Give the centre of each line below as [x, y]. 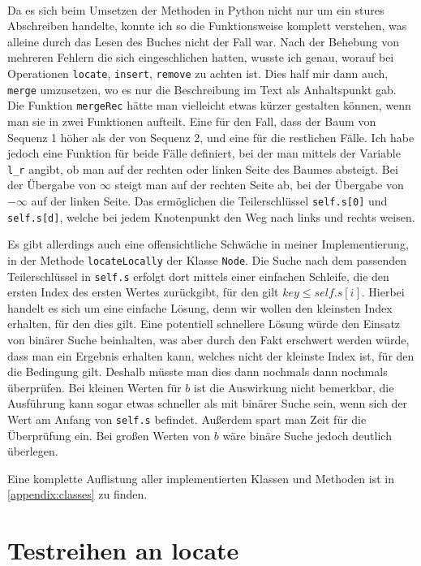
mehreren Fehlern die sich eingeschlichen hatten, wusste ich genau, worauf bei [201, 57]
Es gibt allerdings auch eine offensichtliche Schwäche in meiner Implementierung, [208, 244]
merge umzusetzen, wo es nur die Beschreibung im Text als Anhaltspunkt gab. [202, 89]
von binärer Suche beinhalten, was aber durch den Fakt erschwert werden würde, [208, 339]
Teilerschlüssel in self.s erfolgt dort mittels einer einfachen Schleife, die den [198, 276]
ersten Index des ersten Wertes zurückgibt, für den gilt [143, 292]
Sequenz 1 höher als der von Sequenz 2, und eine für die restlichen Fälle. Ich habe [211, 137]
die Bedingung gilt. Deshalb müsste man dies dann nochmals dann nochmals [198, 372]
